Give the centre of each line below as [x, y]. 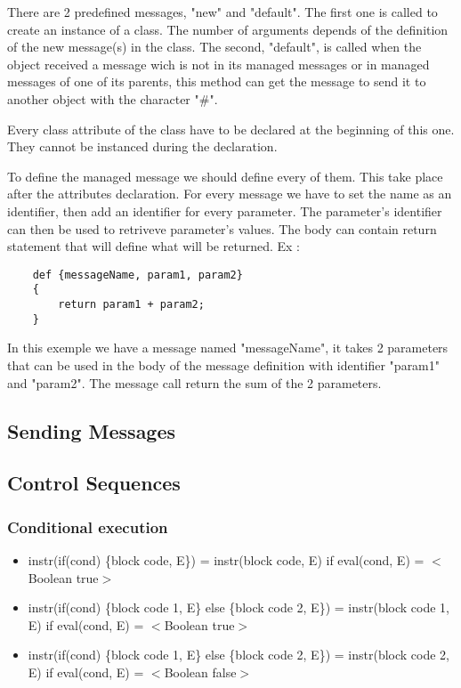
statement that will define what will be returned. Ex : [154, 246]
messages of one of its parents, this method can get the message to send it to [217, 81]
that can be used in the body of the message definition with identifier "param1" [224, 364]
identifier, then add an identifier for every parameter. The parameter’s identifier [225, 210]
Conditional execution [88, 526]
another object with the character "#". [113, 98]
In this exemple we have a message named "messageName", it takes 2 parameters [228, 348]
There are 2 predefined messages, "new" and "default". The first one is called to [222, 12]
